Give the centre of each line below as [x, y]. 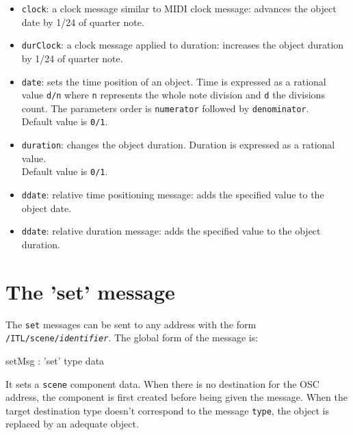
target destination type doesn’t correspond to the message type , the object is [167, 410]
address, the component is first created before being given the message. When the [176, 397]
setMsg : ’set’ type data [55, 360]
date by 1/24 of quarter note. [83, 22]
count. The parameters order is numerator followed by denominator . [165, 108]
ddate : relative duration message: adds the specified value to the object [171, 231]
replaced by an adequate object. [72, 424]
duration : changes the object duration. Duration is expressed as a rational [178, 145]
